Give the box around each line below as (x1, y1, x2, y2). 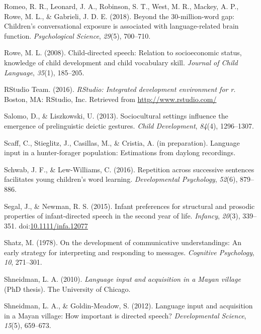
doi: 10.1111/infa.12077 (19, 220, 88, 231)
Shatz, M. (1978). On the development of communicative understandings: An (4, 237, 241, 248)
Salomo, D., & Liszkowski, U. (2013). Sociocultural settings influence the (4, 110, 228, 121)
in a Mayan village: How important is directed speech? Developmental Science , (4, 310, 246, 320)
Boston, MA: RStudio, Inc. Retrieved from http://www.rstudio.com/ (4, 93, 217, 104)
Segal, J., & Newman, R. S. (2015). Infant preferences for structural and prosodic (4, 200, 255, 211)
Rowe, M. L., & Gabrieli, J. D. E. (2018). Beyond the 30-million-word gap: (4, 11, 234, 21)
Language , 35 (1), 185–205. (4, 67, 84, 77)
